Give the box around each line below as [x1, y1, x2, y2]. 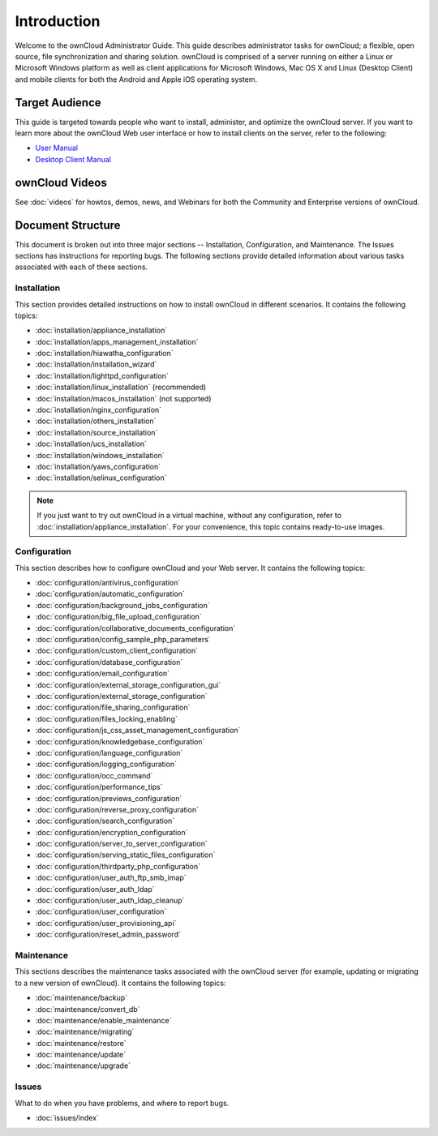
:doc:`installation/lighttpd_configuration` [35, 371, 170, 380]
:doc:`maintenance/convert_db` [35, 1004, 140, 1014]
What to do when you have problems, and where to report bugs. [15, 1098, 230, 1108]
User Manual [35, 143, 79, 153]
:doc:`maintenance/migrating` [35, 1027, 135, 1037]
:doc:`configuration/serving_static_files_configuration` [35, 850, 216, 860]
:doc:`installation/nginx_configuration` [35, 405, 162, 415]
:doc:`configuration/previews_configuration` [35, 793, 182, 803]
